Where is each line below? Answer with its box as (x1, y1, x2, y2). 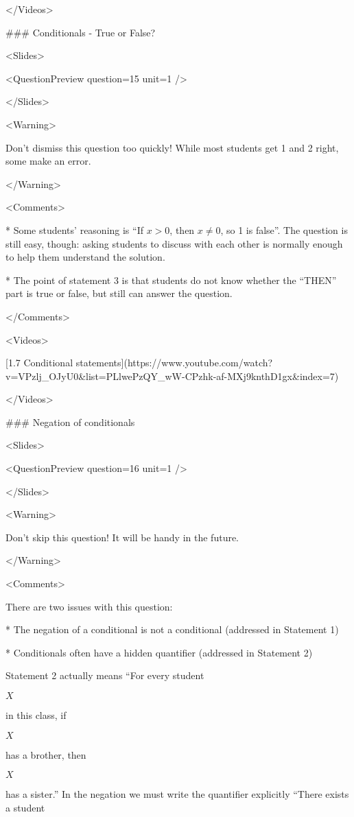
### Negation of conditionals (5, 414, 135, 429)
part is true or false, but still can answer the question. (5, 286, 233, 300)
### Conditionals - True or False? (5, 25, 156, 39)
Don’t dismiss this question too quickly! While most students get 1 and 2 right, (5, 140, 339, 154)
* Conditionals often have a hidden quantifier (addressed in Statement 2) (5, 645, 313, 659)
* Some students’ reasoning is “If (5, 222, 143, 237)
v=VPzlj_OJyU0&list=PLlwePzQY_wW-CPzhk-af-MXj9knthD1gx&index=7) (5, 368, 339, 383)
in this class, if (5, 708, 67, 722)
